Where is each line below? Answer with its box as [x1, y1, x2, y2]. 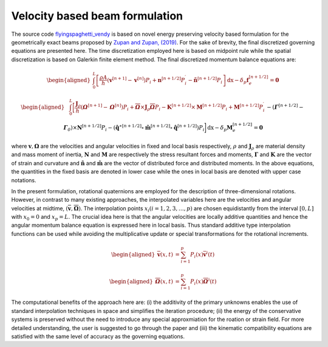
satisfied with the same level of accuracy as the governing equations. [11, 333, 185, 340]
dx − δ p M [207, 124, 233, 132]
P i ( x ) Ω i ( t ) [190, 277, 217, 286]
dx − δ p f [227, 77, 249, 85]
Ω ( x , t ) [155, 278, 173, 285]
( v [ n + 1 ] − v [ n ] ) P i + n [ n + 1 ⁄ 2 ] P [107, 76, 185, 85]
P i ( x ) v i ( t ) [190, 250, 215, 259]
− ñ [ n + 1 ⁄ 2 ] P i [188, 76, 223, 85]
